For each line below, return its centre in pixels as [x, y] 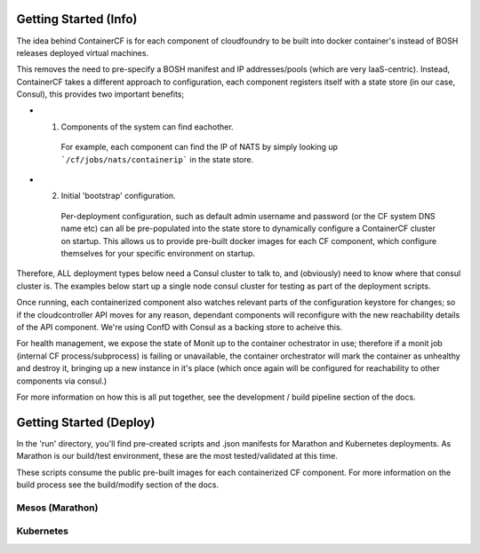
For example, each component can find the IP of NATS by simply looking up [199, 147]
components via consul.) [62, 381]
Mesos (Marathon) [57, 508]
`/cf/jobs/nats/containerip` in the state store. [157, 159]
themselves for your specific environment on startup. [158, 253]
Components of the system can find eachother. [148, 126]
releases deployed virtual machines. [83, 52]
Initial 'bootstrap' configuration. [119, 196]
